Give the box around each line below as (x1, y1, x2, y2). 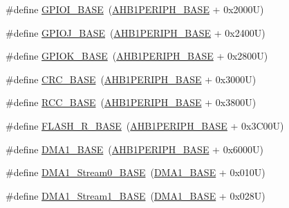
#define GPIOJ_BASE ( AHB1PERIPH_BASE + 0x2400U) (6, 25, 265, 40)
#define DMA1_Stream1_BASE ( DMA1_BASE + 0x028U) (6, 188, 265, 202)
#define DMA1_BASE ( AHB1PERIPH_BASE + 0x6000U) (6, 141, 263, 156)
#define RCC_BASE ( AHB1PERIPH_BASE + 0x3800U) (6, 95, 257, 110)
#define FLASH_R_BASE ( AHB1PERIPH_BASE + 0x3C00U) (6, 118, 284, 132)
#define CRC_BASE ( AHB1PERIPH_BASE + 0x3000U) (6, 71, 257, 86)
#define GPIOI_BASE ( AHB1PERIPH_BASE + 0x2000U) (6, 2, 264, 16)
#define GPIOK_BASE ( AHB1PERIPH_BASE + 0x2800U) (6, 49, 268, 63)
